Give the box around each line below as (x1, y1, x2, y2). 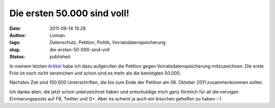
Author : (9, 32, 26, 38)
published (49, 54, 71, 60)
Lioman (49, 32, 66, 38)
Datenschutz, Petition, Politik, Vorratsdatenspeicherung (49, 40, 166, 46)
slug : (9, 46, 20, 53)
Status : (9, 54, 25, 60)
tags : (9, 40, 21, 46)
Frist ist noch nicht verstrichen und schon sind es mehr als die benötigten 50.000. (9, 70, 181, 76)
